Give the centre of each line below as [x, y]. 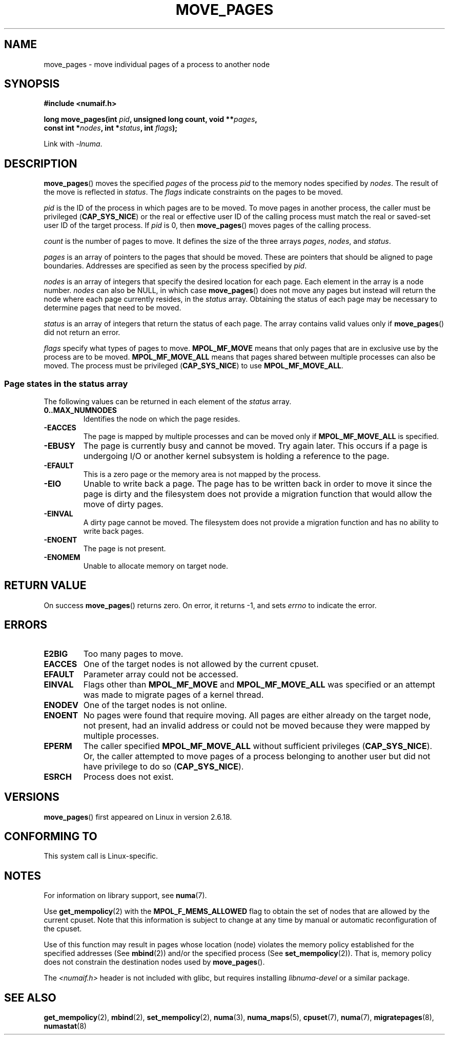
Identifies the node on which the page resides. [162, 419]
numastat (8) [65, 1026]
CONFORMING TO [51, 836]
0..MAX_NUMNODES [80, 410]
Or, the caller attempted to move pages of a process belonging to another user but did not [257, 756]
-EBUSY [60, 446]
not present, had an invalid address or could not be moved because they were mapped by [257, 725]
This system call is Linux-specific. [101, 856]
